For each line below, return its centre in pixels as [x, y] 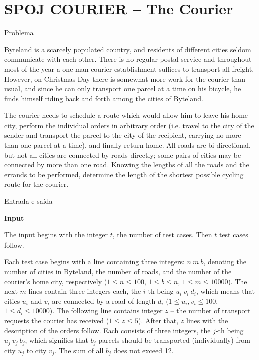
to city [36, 350]
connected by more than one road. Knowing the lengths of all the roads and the [127, 164]
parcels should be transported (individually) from [174, 340]
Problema [19, 32]
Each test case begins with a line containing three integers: [94, 261]
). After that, [158, 320]
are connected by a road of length [104, 301]
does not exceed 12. [144, 350]
